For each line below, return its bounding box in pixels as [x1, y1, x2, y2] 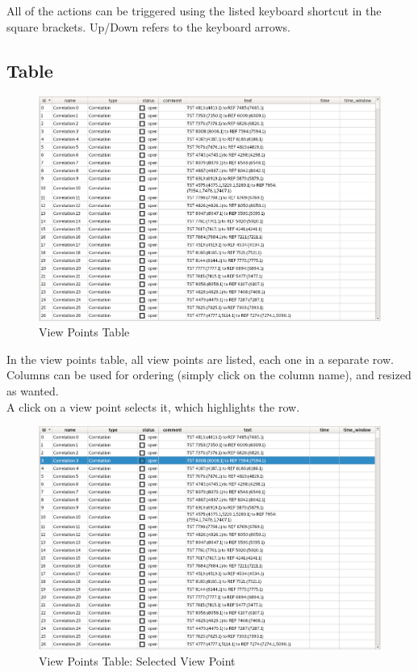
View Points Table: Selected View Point [39, 652, 236, 669]
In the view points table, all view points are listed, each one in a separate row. [6, 350, 394, 367]
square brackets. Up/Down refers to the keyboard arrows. [6, 18, 291, 35]
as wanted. [6, 382, 59, 399]
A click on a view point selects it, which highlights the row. [6, 398, 300, 415]
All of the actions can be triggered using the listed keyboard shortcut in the [6, 2, 382, 19]
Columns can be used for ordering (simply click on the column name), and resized [6, 366, 412, 383]
